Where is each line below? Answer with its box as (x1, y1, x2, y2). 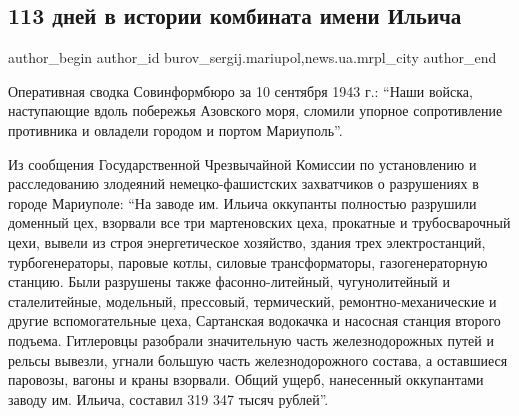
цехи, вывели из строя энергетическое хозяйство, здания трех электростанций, (8, 231, 486, 252)
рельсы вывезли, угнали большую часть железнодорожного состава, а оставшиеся (8, 349, 508, 370)
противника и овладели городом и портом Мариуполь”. (8, 119, 343, 140)
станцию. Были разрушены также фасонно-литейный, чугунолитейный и (8, 271, 450, 292)
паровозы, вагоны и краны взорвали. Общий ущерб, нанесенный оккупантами (8, 369, 484, 390)
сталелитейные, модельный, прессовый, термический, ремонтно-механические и (8, 290, 497, 311)
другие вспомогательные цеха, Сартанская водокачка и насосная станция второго (8, 310, 501, 331)
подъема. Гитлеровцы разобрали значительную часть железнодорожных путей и (8, 329, 494, 350)
